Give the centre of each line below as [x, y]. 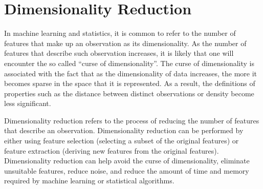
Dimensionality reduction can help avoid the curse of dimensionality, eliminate [127, 161]
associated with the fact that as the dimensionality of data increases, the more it [131, 73]
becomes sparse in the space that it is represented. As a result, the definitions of [130, 83]
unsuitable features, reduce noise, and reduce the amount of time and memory [127, 170]
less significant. [28, 103]
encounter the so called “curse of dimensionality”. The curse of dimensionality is [129, 63]
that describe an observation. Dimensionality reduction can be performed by [124, 130]
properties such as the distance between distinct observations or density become [129, 93]
